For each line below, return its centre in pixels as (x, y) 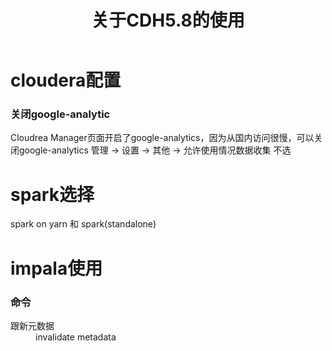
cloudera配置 (66, 80)
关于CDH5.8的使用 (168, 20)
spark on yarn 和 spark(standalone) (83, 224)
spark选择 (52, 194)
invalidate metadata (76, 337)
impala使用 (56, 268)
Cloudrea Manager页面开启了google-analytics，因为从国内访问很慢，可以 (162, 138)
